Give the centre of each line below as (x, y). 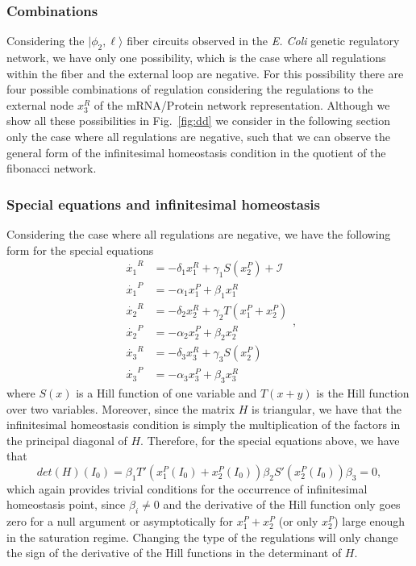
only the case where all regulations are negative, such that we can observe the (199, 136)
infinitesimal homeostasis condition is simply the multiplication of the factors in (204, 424)
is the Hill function (363, 392)
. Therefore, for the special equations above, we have (270, 440)
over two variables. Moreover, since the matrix (121, 408)
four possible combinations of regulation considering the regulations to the (190, 89)
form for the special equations (80, 250)
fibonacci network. (52, 168)
